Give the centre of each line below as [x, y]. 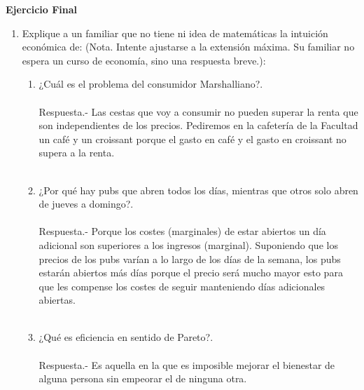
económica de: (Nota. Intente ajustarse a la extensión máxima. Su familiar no [188, 47]
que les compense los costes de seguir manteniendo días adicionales [182, 286]
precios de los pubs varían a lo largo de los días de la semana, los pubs [190, 258]
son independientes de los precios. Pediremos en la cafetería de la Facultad [198, 125]
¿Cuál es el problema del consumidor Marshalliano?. [151, 84]
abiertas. [57, 300]
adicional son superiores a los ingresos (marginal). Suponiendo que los [188, 244]
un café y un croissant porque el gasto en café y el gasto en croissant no [192, 139]
